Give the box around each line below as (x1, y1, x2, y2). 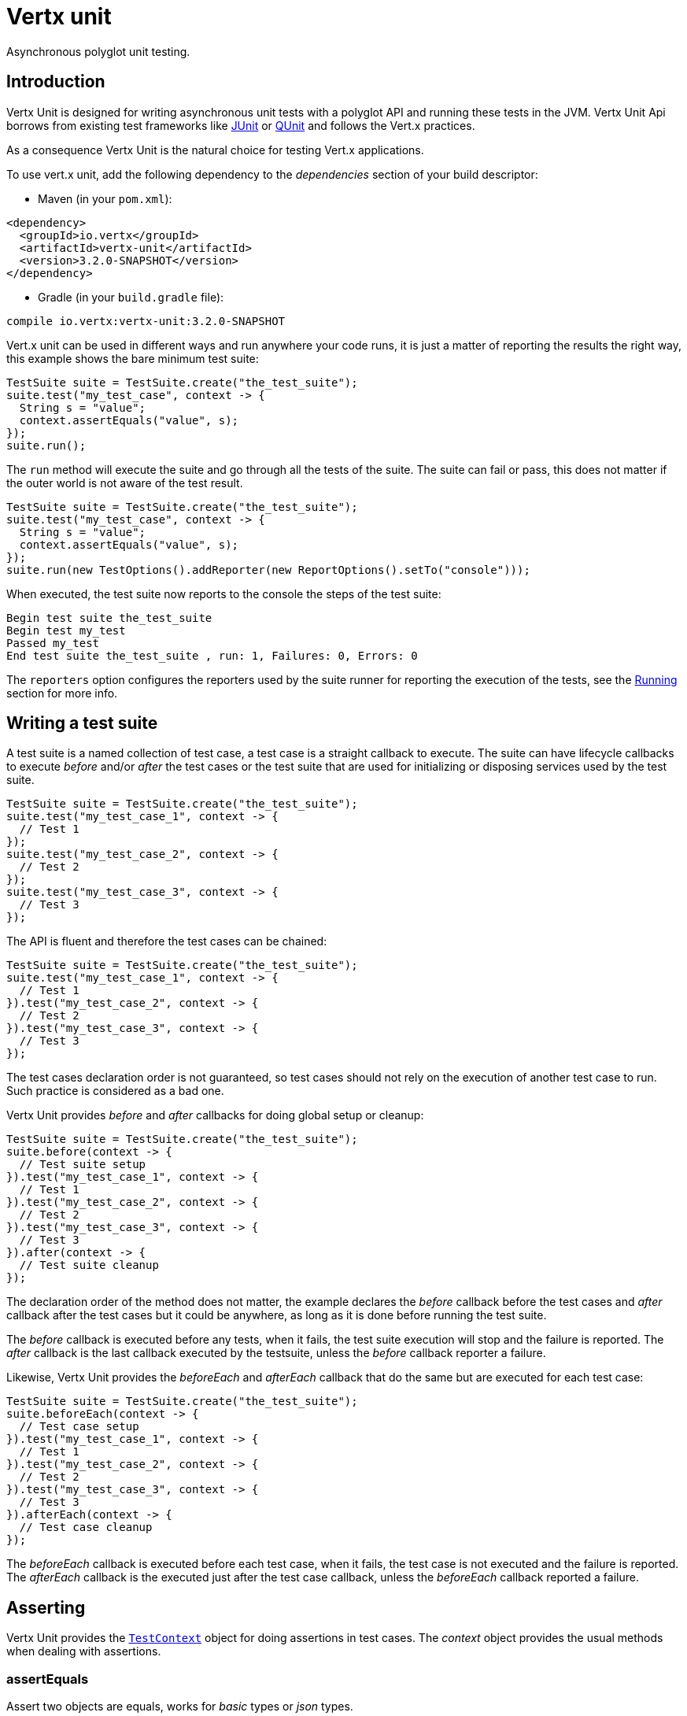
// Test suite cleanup (19, 1259, 159, 1272)
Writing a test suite (6, 713, 158, 734)
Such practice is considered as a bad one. (6, 1084, 224, 1098)
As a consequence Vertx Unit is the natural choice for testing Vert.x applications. (6, 142, 424, 157)
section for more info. (6, 686, 118, 700)
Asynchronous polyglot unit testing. (6, 44, 190, 58)
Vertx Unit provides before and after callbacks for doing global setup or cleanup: (6, 1108, 424, 1122)
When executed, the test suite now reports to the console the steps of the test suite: (6, 586, 441, 601)
